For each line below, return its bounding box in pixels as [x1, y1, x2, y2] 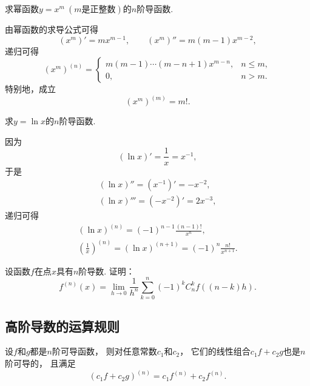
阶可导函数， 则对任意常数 [52, 345, 157, 358]
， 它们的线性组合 [180, 345, 251, 358]
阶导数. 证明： [78, 264, 135, 277]
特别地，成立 [5, 82, 56, 95]
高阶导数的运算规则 [5, 316, 120, 335]
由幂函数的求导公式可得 [5, 23, 98, 35]
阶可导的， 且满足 [5, 357, 76, 370]
